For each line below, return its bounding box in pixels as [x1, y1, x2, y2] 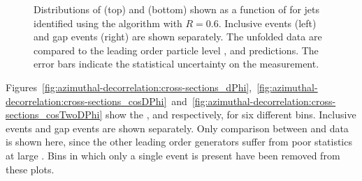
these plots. [6, 162, 55, 176]
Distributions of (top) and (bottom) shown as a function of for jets [34, 2, 320, 16]
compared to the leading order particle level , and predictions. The [34, 42, 319, 57]
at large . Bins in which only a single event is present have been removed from [6, 148, 340, 162]
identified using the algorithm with [34, 15, 182, 30]
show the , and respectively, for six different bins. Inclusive [105, 107, 356, 122]
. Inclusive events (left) [218, 15, 317, 30]
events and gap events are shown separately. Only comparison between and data [6, 120, 349, 135]
